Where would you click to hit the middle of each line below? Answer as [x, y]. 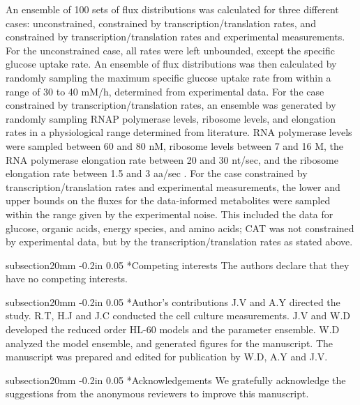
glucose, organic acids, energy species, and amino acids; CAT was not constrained [180, 228]
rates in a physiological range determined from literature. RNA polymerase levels [179, 132]
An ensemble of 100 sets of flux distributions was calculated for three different [172, 9]
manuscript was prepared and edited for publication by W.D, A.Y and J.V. [167, 357]
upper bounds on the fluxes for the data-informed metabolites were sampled [168, 200]
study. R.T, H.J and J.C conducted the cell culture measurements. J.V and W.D [178, 315]
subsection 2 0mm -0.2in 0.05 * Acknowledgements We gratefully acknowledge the [176, 380]
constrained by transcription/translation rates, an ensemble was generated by [171, 105]
